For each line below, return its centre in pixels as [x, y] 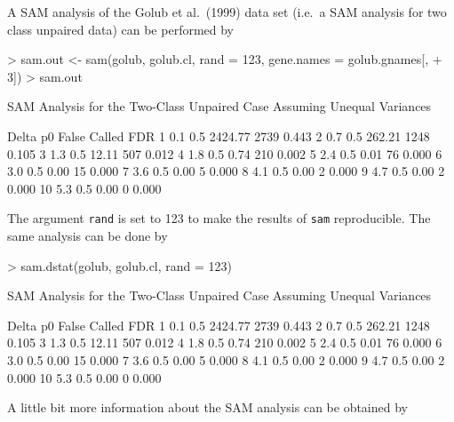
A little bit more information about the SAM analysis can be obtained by [207, 407]
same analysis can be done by [88, 235]
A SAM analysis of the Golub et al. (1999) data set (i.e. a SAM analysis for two [227, 12]
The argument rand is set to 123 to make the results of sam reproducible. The [219, 218]
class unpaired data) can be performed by [121, 29]
